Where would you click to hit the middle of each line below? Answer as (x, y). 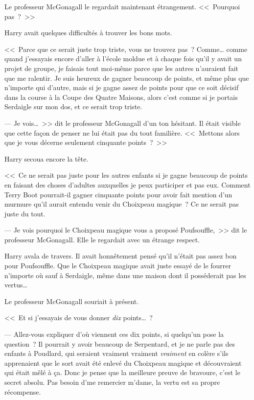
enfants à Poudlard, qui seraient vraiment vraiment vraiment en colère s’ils (116, 353)
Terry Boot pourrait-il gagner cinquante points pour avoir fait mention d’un (118, 194)
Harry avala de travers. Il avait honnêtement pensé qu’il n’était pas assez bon (121, 256)
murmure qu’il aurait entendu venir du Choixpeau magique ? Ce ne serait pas (122, 204)
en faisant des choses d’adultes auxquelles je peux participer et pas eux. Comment (127, 184)
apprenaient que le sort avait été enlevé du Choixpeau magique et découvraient (123, 363)
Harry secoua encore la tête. (46, 158)
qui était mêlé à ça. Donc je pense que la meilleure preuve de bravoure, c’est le (122, 372)
